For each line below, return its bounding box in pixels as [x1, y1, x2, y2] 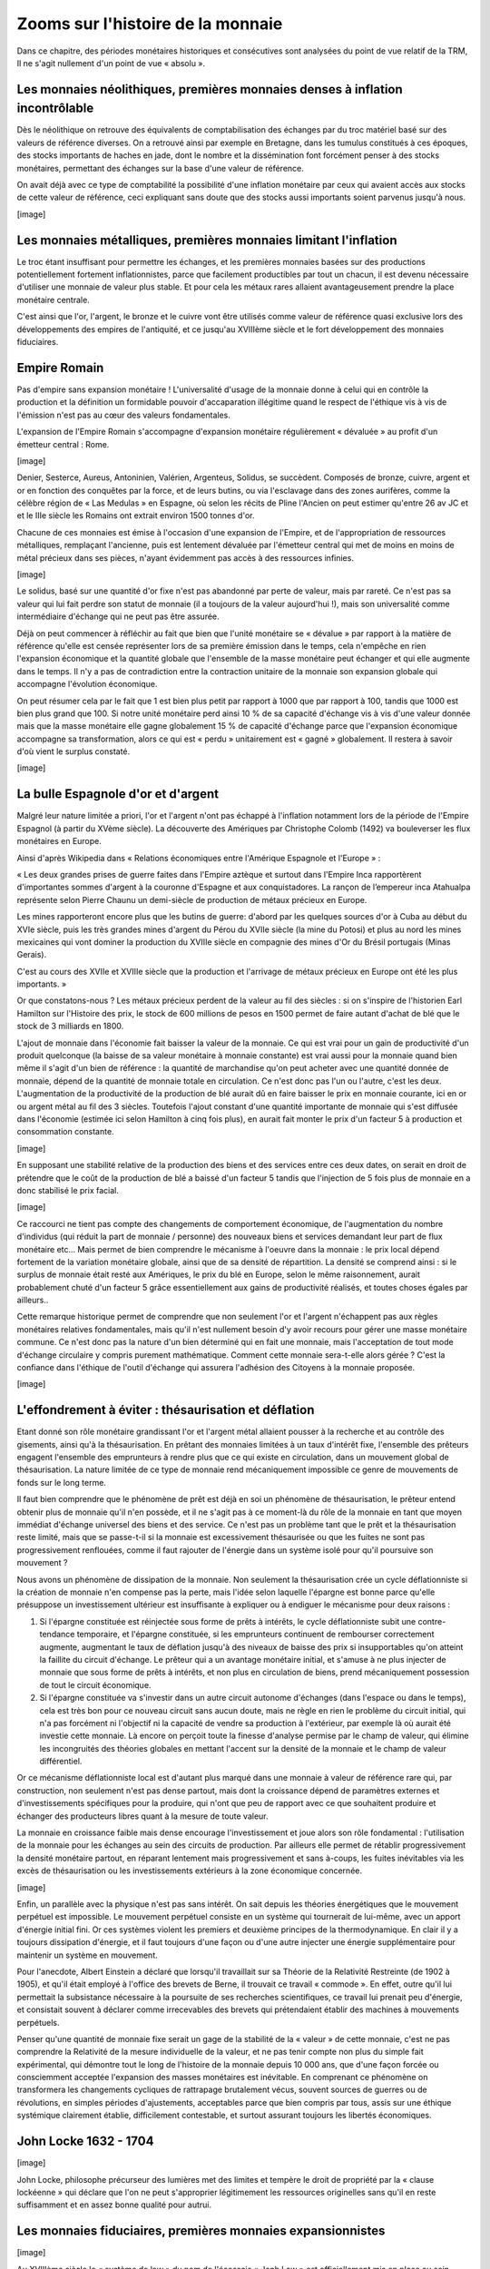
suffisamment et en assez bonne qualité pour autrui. [16, 2199, 212, 2210]
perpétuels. [16, 2017, 60, 2028]
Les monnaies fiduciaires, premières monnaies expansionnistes [16, 2224, 386, 2239]
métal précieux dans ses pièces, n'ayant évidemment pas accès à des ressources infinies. [16, 552, 354, 563]
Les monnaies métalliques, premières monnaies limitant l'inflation [16, 232, 397, 248]
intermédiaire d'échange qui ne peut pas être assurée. [16, 611, 220, 622]
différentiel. [39, 1756, 83, 1767]
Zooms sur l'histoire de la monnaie [16, 14, 283, 34]
